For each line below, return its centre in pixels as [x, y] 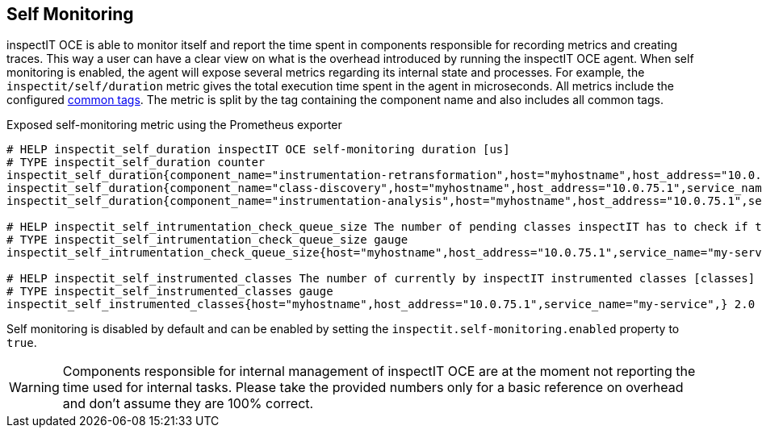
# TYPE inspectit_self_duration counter [136, 163]
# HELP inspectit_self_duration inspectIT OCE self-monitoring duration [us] [258, 150]
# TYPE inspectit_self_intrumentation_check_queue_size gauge [207, 240]
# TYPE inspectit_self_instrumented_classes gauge [170, 292]
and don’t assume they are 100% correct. [188, 404]
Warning [34, 388]
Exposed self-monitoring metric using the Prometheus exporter [174, 125]
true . [22, 343]
